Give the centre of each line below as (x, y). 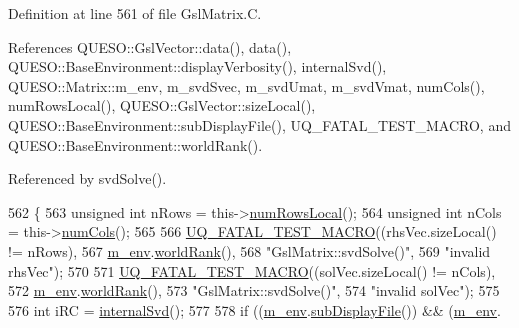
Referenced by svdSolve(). (87, 178)
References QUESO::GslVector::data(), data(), (150, 46)
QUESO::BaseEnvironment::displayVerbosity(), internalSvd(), (197, 66)
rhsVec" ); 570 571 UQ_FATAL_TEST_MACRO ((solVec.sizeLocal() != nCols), (252, 270)
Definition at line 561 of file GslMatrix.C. (135, 13)
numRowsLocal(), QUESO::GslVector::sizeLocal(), (162, 105)
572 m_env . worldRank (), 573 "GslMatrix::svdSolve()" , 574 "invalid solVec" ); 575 (254, 290)
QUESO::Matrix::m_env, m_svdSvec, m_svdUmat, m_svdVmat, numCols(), (246, 85)
